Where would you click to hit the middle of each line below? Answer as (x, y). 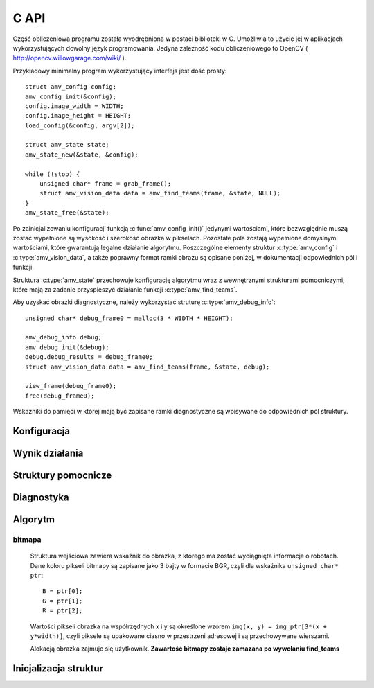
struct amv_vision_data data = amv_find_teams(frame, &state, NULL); (160, 193)
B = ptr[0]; (63, 591)
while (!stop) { (53, 174)
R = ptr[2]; (63, 611)
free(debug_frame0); (60, 396)
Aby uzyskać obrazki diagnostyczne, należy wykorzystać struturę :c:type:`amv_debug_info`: (144, 302)
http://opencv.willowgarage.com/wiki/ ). (70, 58)
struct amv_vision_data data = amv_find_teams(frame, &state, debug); (148, 367)
